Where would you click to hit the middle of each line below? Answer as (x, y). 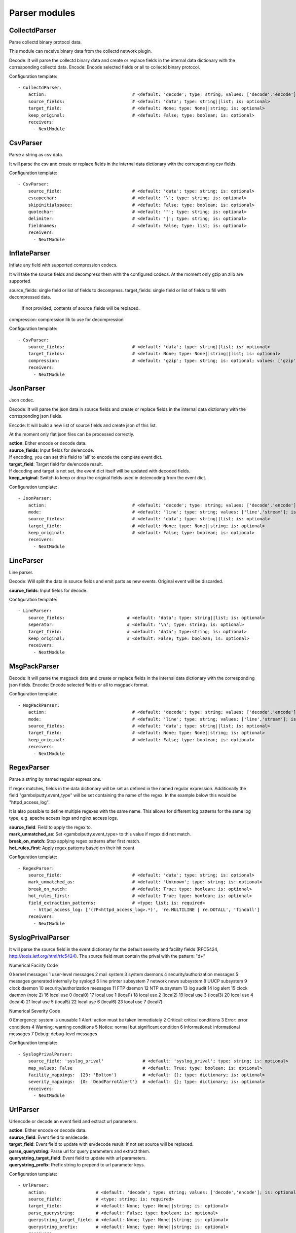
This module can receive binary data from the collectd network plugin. (81, 51)
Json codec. (22, 400)
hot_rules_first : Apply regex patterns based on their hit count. (72, 848)
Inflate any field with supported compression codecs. (63, 265)
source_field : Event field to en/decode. (49, 1137)
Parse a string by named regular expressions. (55, 779)
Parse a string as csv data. (36, 155)
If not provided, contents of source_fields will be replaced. (81, 308)
